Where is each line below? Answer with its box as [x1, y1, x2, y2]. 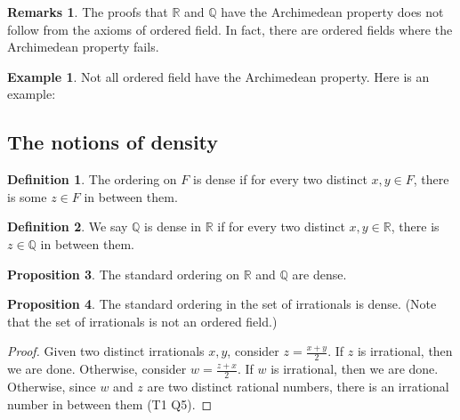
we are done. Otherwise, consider [7, 359, 187, 378]
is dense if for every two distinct [192, 170, 367, 189]
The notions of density [7, 128, 219, 156]
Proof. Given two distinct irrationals [7, 342, 205, 360]
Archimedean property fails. [7, 37, 159, 56]
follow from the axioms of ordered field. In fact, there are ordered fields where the [7, 20, 453, 38]
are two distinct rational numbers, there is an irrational [147, 376, 449, 395]
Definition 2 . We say [7, 217, 128, 236]
